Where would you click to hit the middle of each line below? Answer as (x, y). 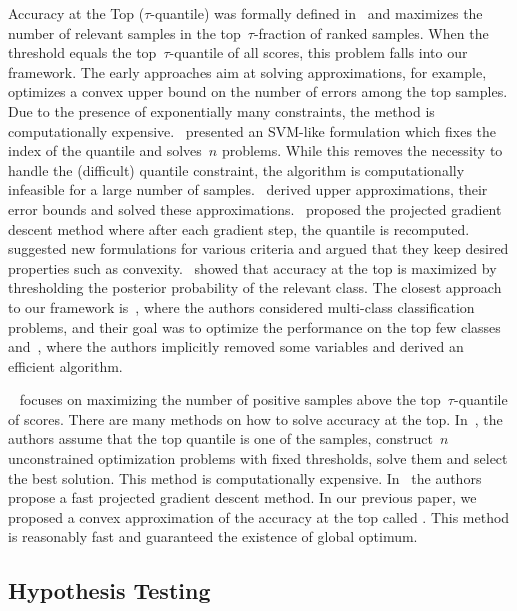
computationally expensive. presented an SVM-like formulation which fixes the (252, 130)
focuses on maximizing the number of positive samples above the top (230, 399)
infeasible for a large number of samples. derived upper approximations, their (248, 189)
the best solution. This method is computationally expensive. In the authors (245, 477)
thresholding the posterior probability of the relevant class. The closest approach (255, 287)
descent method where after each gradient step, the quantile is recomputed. (239, 228)
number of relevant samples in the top (124, 32)
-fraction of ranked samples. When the (371, 32)
